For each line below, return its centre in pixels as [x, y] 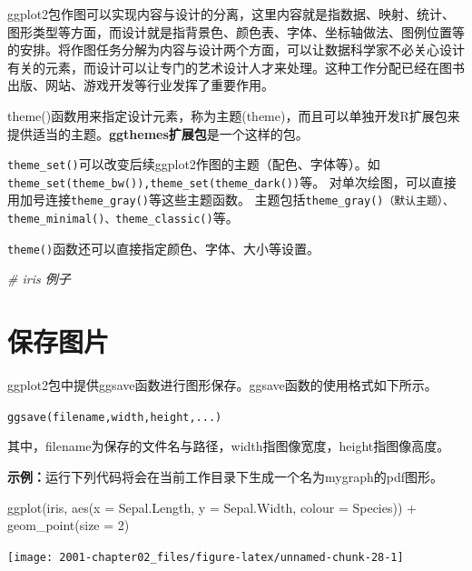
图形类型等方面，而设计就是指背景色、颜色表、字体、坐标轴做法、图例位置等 [236, 31]
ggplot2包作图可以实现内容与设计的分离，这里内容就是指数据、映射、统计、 [231, 14]
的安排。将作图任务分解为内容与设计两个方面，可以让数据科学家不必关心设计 [236, 50]
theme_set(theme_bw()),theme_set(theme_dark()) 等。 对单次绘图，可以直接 [232, 181]
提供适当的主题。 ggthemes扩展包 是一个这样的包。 [158, 133]
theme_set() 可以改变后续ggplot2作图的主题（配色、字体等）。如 [194, 164]
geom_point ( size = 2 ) [69, 525]
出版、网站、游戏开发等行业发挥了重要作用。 [141, 85]
